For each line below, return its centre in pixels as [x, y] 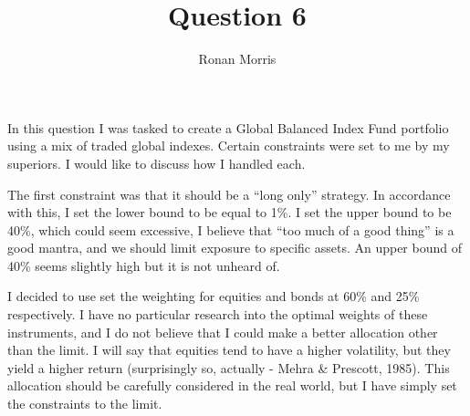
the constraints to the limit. [85, 404]
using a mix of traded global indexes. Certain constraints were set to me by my [229, 146]
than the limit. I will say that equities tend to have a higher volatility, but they [229, 350]
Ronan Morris [237, 59]
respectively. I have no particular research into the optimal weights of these [218, 314]
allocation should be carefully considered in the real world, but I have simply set [232, 385]
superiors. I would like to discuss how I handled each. [157, 163]
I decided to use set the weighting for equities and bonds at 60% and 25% [214, 296]
